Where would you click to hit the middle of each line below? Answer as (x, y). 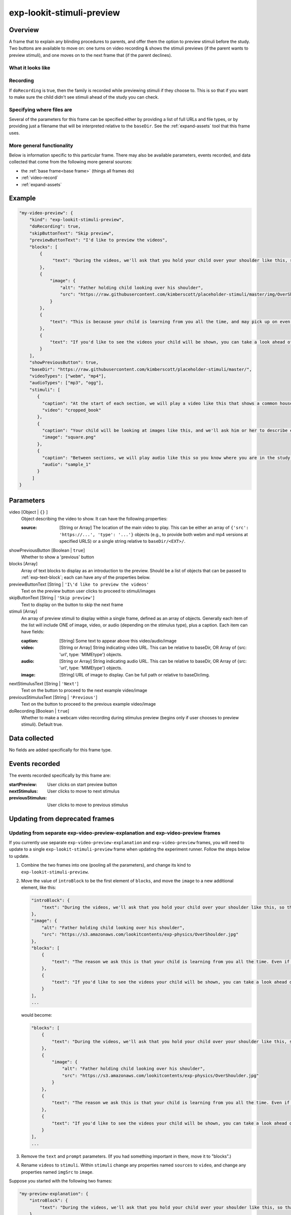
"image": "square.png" (69, 437)
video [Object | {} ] (28, 512)
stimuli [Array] (23, 611)
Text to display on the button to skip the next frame (72, 605)
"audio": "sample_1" (66, 465)
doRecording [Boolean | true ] (39, 711)
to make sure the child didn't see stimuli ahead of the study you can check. (84, 97)
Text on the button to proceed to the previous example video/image (89, 704)
